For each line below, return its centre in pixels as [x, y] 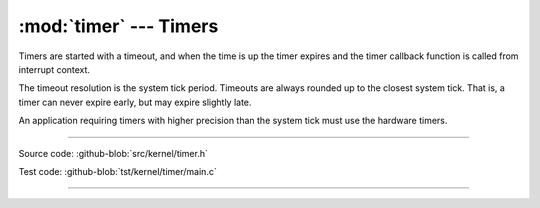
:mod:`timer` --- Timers [118, 26]
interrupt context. [54, 69]
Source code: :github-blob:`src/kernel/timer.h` [113, 153]
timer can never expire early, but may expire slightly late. [135, 102]
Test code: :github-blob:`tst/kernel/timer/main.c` [117, 171]
